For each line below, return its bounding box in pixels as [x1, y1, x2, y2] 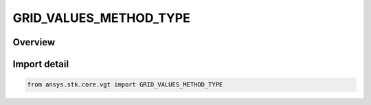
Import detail [12, 58, 69, 70]
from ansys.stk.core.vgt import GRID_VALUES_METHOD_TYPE [27, 81, 223, 89]
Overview [12, 36, 56, 48]
